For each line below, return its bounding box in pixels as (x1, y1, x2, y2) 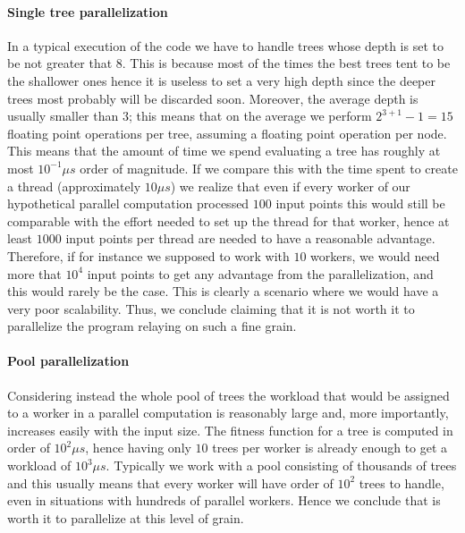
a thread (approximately (7, 176, 141, 195)
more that (7, 264, 62, 283)
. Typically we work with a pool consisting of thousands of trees (106, 456, 457, 475)
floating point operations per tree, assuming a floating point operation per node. (7, 123, 447, 142)
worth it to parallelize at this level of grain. (7, 508, 244, 527)
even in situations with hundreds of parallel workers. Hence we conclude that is (7, 491, 441, 510)
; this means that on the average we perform (128, 106, 372, 125)
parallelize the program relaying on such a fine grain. (7, 317, 297, 335)
